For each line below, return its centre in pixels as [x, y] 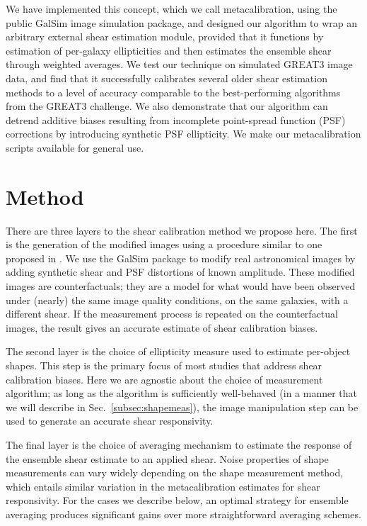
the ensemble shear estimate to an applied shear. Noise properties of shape [167, 458]
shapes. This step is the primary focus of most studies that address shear [164, 365]
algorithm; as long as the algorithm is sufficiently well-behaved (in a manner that [182, 393]
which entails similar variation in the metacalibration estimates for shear [163, 486]
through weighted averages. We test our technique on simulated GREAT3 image [179, 64]
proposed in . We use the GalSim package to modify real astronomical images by [181, 258]
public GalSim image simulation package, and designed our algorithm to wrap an [182, 22]
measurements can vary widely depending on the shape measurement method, [175, 472]
